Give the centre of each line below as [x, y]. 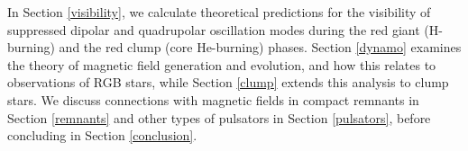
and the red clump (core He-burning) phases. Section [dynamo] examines [260, 47]
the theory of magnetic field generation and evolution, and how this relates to [222, 64]
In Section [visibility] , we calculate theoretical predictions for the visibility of [219, 12]
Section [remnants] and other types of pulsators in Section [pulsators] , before [219, 117]
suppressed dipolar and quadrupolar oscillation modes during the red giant [214, 29]
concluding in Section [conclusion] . [102, 135]
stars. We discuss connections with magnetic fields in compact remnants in [213, 99]
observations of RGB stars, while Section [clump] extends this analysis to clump [228, 82]
